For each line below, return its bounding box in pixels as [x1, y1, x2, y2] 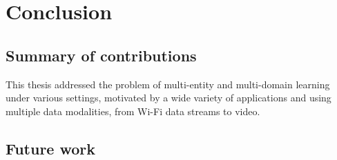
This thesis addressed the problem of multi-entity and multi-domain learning [6, 77, 330, 91]
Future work [6, 137, 96, 159]
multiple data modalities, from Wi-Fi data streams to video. [6, 103, 260, 118]
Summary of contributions [6, 44, 197, 66]
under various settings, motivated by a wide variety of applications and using [6, 90, 331, 105]
